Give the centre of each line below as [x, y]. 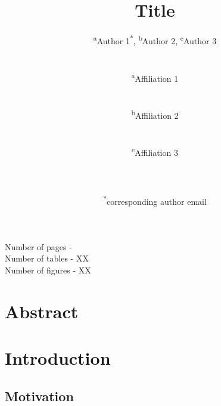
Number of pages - [38, 246]
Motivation [39, 396]
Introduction [58, 358]
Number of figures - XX [48, 270]
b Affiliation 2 [155, 114]
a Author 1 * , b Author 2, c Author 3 [155, 40]
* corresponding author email [155, 201]
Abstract [42, 311]
